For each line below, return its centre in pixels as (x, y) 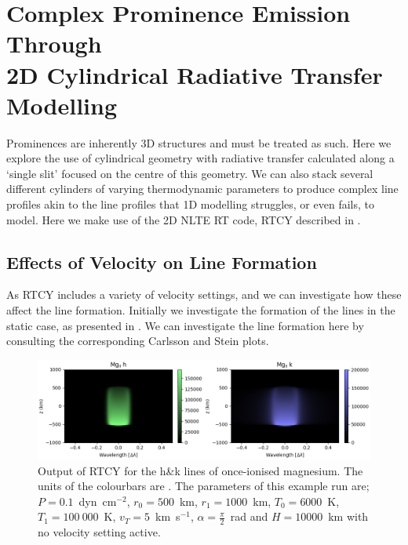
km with (348, 516)
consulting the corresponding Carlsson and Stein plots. (138, 341)
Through (54, 44)
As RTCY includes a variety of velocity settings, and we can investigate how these (204, 294)
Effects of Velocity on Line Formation (162, 262)
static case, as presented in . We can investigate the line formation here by (185, 325)
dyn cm (98, 501)
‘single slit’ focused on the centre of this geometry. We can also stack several (190, 173)
